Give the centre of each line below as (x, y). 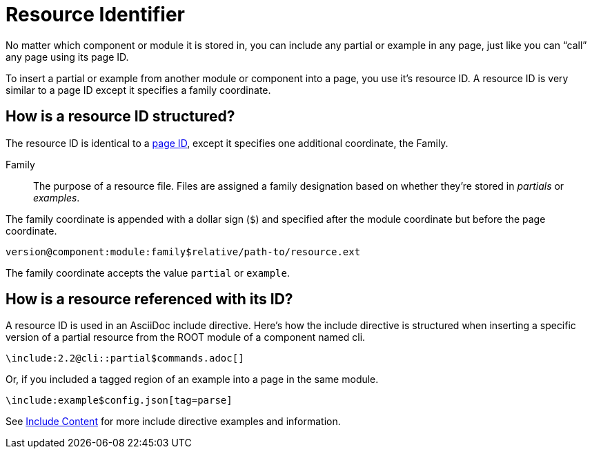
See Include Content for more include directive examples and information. (173, 422)
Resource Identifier (96, 14)
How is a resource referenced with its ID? (149, 299)
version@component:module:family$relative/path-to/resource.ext (183, 251)
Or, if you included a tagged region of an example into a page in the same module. (192, 379)
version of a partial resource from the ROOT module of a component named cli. (186, 337)
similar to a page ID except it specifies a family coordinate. (138, 90)
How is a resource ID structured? (120, 117)
